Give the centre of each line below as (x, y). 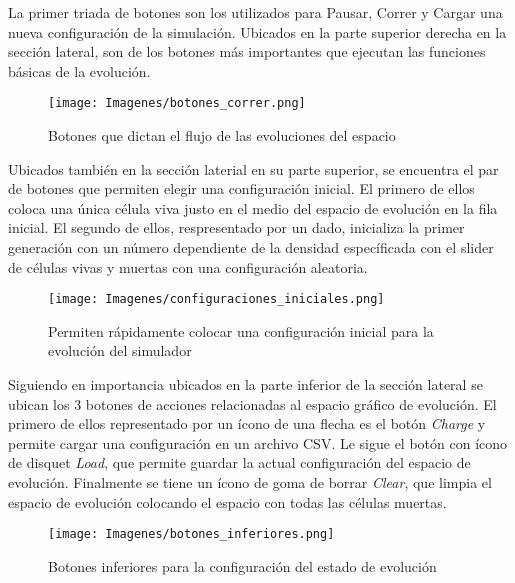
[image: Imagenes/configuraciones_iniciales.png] (216, 299)
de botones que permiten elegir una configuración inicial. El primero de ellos (241, 188)
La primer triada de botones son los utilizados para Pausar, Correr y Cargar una (255, 12)
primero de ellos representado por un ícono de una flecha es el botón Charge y (247, 423)
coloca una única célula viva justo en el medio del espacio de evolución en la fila (253, 207)
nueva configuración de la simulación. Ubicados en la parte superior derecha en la (257, 31)
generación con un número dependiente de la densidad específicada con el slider (251, 247)
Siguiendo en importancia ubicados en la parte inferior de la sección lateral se (245, 384)
